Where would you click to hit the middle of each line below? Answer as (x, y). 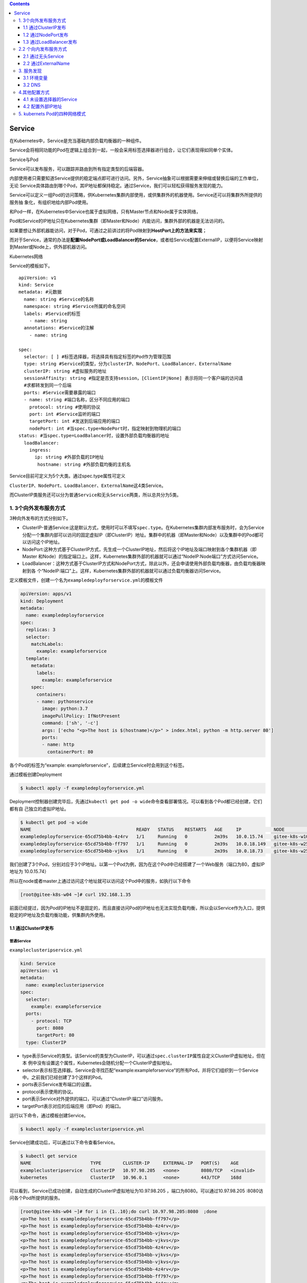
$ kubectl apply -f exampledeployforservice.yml (82, 788)
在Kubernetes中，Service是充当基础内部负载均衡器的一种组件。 (77, 141)
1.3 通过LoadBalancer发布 (50, 42)
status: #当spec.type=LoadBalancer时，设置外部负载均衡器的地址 (94, 436)
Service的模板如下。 (31, 266)
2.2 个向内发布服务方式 (43, 49)
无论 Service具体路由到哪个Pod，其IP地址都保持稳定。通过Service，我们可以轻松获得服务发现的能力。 (117, 185)
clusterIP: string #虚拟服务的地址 (65, 371)
